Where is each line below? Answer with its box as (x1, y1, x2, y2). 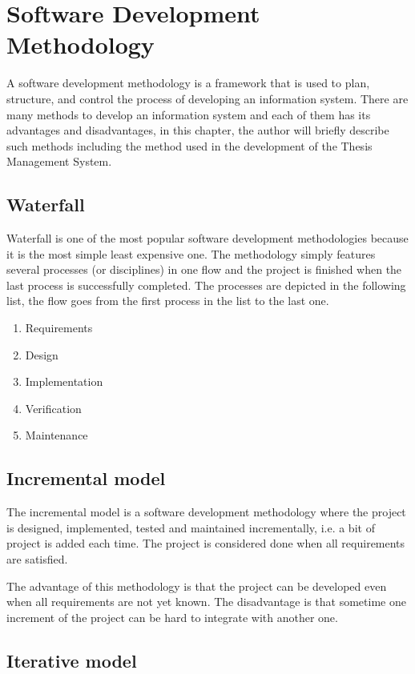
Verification (25, 399, 82, 416)
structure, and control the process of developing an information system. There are (6, 90, 409, 106)
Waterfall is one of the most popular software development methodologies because (6, 230, 409, 247)
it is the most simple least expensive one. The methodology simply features (6, 245, 376, 262)
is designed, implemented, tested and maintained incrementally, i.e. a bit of (6, 519, 375, 536)
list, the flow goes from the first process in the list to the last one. (6, 292, 329, 309)
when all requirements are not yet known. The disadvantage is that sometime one (6, 593, 406, 610)
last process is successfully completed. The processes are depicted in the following (6, 276, 406, 293)
